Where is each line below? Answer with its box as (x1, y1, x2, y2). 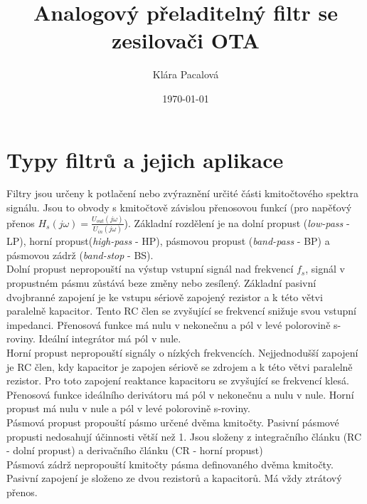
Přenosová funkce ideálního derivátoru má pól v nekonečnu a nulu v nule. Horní (6, 387, 354, 401)
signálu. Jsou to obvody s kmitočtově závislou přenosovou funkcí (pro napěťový (6, 200, 352, 215)
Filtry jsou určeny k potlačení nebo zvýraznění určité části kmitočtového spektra (6, 186, 358, 201)
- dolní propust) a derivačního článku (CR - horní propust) (6, 443, 263, 458)
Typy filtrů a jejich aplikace (6, 145, 284, 174)
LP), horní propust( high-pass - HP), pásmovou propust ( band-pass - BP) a (6, 233, 330, 248)
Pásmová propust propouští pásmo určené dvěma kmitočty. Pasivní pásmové (6, 414, 339, 429)
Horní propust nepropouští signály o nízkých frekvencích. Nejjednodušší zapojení (6, 345, 358, 359)
